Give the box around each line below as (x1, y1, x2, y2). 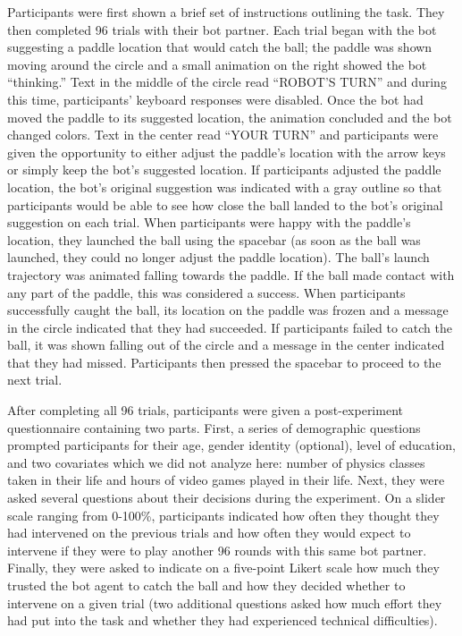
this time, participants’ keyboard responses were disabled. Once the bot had (7, 89, 424, 108)
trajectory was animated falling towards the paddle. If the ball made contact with (7, 265, 455, 284)
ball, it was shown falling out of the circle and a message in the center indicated (7, 335, 445, 354)
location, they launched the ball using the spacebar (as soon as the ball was (7, 230, 421, 249)
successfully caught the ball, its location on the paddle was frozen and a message (7, 301, 449, 319)
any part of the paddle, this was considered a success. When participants (7, 283, 406, 301)
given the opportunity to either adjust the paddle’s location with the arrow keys (7, 142, 446, 161)
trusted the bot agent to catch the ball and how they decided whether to (7, 576, 406, 594)
